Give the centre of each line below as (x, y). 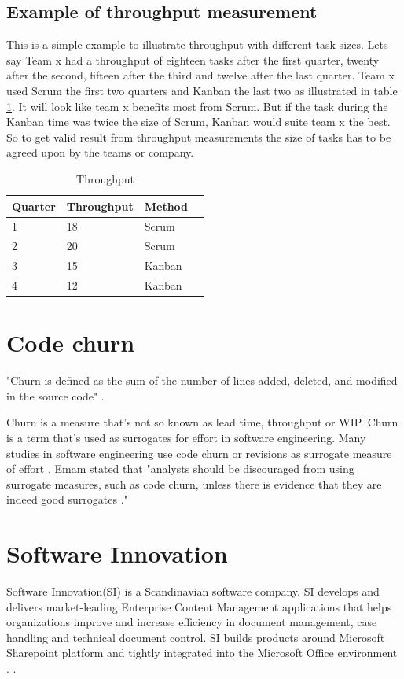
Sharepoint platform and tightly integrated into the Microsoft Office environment (202, 653)
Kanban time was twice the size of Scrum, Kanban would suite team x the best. (198, 122)
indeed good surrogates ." (67, 499)
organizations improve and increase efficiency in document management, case (192, 622)
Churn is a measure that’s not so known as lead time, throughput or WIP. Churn (202, 422)
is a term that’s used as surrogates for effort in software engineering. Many (186, 437)
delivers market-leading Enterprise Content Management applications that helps (199, 606)
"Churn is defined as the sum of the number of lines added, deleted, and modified (202, 380)
